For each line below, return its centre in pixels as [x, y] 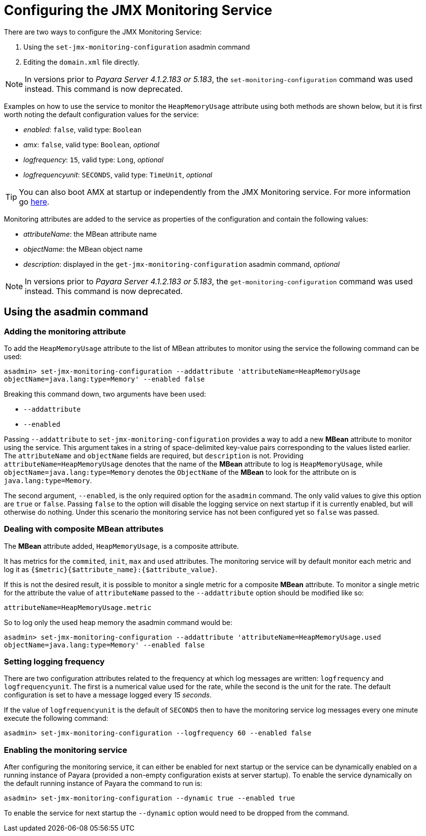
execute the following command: [56, 718]
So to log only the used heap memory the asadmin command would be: [118, 622]
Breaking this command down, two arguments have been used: [105, 394]
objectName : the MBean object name [83, 249]
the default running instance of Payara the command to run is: [103, 784]
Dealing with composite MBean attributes [84, 529]
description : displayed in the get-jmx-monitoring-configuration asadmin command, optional [182, 264]
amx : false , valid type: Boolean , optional [91, 144]
